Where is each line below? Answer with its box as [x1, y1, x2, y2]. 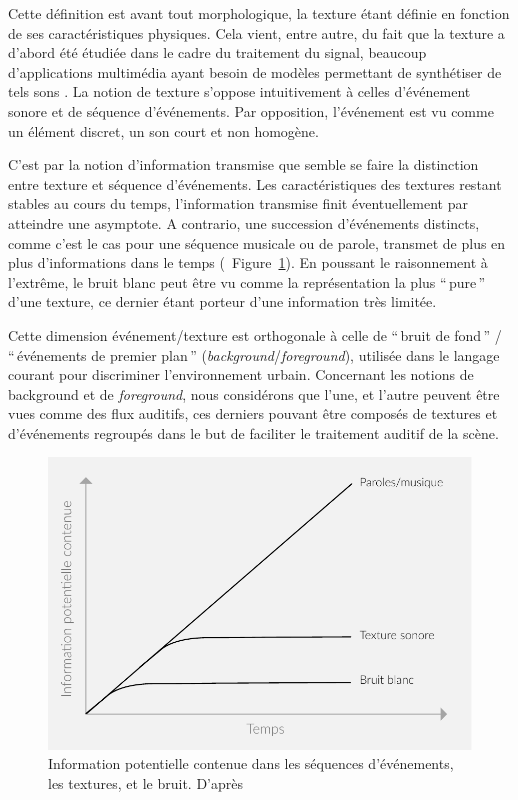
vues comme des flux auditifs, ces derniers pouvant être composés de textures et [8, 403, 498, 424]
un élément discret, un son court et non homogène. [8, 120, 319, 141]
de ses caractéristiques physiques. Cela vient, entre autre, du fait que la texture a [8, 22, 505, 43]
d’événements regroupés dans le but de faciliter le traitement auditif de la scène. [8, 422, 499, 443]
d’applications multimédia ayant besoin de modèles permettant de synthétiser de [8, 61, 502, 82]
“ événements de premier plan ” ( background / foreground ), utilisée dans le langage [8, 344, 500, 365]
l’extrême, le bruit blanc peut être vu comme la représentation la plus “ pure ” [8, 271, 486, 292]
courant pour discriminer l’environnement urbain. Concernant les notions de [8, 364, 474, 385]
